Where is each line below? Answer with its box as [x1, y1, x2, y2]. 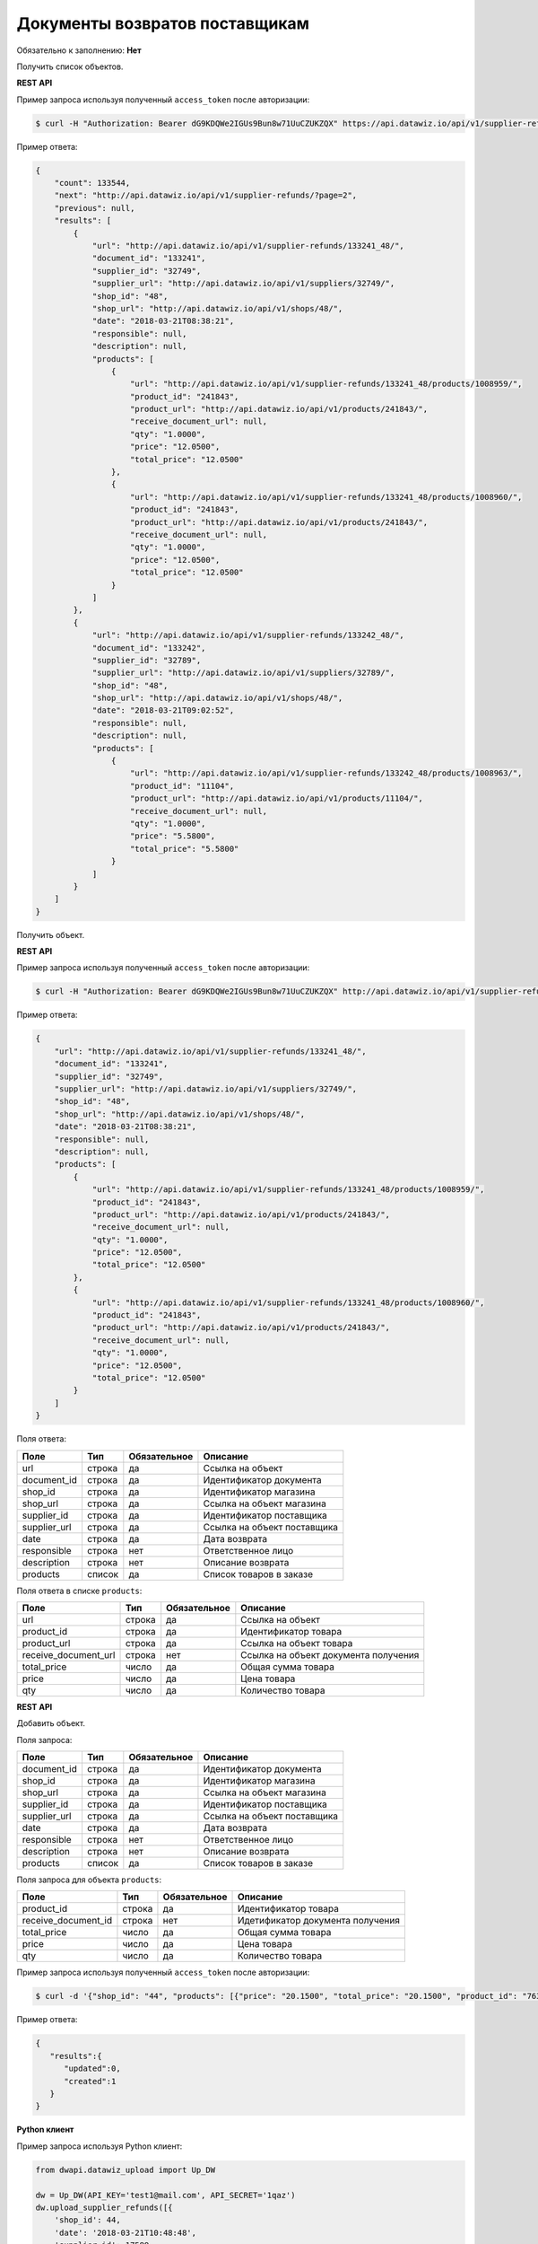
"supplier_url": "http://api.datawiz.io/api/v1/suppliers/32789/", [91, 668, 395, 678]
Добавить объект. [16, 1718, 85, 1729]
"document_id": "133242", [91, 643, 206, 653]
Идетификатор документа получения [237, 1915, 401, 1927]
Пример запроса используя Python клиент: [16, 2141, 183, 2152]
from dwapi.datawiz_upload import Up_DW [35, 2164, 215, 2175]
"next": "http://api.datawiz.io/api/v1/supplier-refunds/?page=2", [54, 190, 358, 201]
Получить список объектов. [16, 61, 124, 72]
